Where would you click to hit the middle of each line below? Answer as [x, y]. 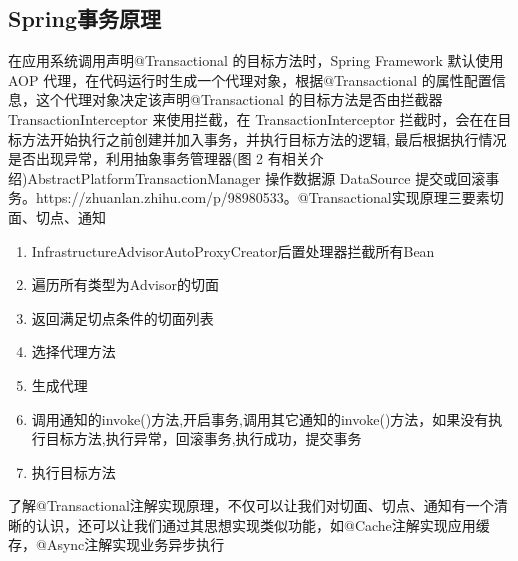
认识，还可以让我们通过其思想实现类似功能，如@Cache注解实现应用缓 [262, 524]
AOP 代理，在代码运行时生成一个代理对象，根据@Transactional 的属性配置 [250, 79]
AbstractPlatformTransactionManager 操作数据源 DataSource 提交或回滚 [256, 177]
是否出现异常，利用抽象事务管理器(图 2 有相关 [159, 158]
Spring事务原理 [84, 18]
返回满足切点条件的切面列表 [122, 317]
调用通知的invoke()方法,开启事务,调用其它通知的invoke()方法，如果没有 [260, 418]
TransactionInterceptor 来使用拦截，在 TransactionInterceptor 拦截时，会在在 [253, 118]
